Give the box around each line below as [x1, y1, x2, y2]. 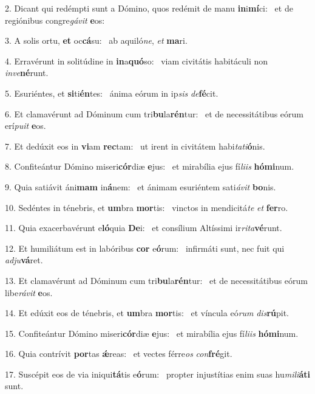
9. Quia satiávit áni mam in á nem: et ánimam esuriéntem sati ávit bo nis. [5, 180, 276, 193]
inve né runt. [5, 66, 49, 79]
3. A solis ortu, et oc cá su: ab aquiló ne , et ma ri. [5, 34, 188, 47]
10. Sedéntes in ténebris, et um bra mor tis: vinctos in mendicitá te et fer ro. [5, 201, 288, 213]
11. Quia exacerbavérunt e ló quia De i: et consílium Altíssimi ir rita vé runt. [5, 221, 282, 234]
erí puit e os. [5, 119, 46, 132]
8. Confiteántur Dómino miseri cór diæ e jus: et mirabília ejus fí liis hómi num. [5, 160, 294, 173]
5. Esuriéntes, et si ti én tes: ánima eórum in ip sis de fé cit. [5, 86, 218, 99]
